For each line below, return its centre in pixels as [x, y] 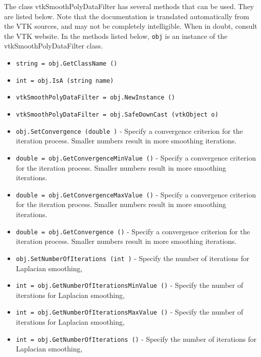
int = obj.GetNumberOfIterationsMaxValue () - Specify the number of [129, 312]
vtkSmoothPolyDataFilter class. [54, 46]
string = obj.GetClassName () [67, 64]
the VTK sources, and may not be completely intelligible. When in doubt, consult [131, 26]
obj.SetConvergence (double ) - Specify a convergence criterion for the [129, 131]
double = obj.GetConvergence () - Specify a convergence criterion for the [133, 231]
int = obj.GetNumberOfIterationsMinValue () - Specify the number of [129, 285]
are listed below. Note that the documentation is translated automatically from [127, 16]
